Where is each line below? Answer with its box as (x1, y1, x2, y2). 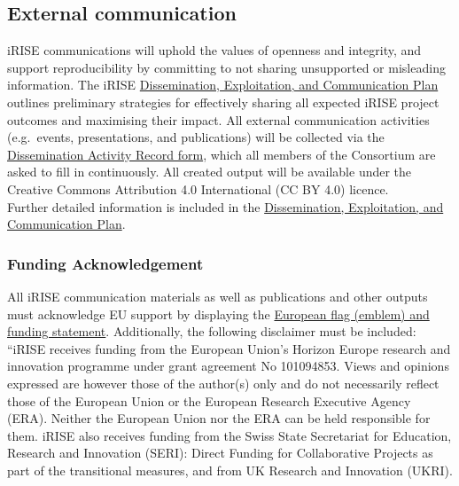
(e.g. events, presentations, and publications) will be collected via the (7, 128, 385, 146)
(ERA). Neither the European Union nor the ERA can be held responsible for (7, 409, 431, 427)
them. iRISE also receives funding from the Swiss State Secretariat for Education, (7, 426, 452, 444)
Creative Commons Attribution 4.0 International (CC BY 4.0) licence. (7, 179, 389, 198)
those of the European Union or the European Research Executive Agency (7, 391, 411, 410)
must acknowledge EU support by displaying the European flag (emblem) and (7, 304, 430, 323)
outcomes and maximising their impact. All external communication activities (7, 110, 430, 129)
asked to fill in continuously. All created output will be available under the (7, 162, 412, 181)
